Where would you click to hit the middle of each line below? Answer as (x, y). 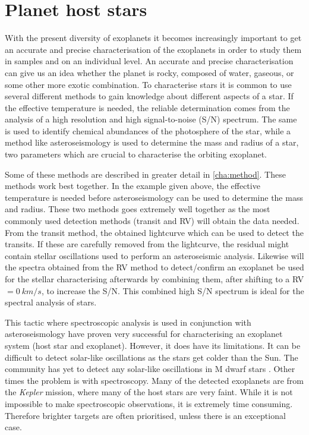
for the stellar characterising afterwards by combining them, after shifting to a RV (154, 279)
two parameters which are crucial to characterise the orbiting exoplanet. (136, 154)
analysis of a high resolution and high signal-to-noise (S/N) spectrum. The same (151, 119)
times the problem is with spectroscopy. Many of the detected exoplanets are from (154, 380)
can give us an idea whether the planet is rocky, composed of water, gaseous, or (149, 72)
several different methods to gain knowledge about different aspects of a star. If (149, 96)
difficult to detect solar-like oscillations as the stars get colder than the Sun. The (152, 357)
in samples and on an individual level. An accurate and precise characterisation (149, 61)
